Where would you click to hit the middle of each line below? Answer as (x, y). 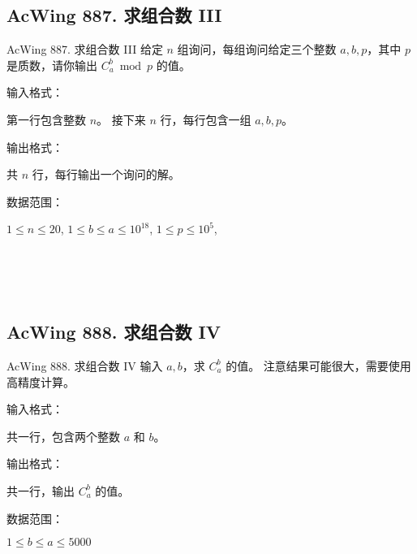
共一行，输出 (41, 490)
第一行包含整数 (46, 119)
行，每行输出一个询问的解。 (106, 174)
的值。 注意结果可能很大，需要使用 (318, 365)
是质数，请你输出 (52, 65)
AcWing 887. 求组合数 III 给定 (85, 49)
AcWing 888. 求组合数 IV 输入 (85, 365)
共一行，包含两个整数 (63, 436)
